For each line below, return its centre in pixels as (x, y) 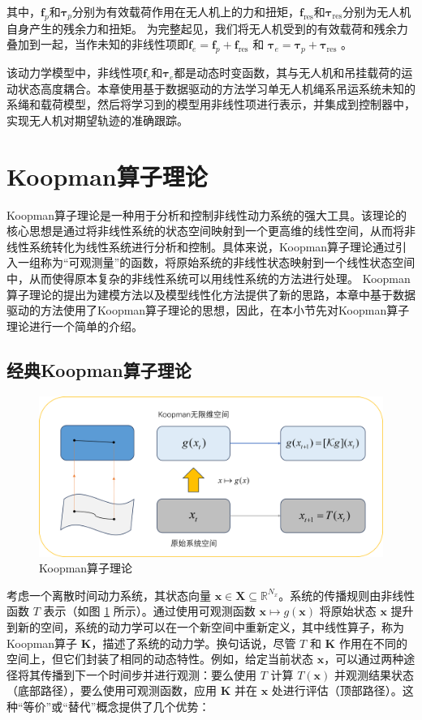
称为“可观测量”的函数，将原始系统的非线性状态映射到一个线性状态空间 (228, 262)
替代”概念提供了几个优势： (139, 706)
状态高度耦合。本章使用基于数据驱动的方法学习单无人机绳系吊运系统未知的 (216, 88)
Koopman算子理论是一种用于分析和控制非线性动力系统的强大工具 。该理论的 (207, 214)
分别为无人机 (377, 11)
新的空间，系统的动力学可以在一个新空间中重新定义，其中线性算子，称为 (211, 626)
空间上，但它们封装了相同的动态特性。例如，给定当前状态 (160, 659)
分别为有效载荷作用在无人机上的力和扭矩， (185, 11)
